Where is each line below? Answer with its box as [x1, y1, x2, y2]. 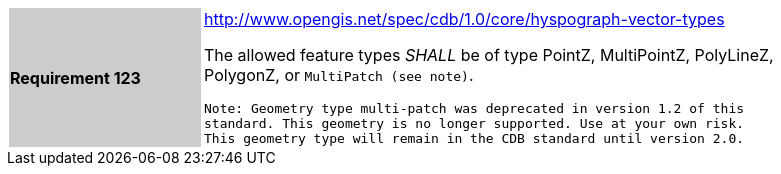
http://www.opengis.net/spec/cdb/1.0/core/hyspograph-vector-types [204, 9, 725, 29]
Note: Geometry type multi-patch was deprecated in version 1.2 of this [204, 101, 745, 116]
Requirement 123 [10, 67, 141, 88]
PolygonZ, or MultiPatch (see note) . [204, 65, 474, 85]
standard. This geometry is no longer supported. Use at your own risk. [204, 116, 745, 131]
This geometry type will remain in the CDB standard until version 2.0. [204, 131, 745, 146]
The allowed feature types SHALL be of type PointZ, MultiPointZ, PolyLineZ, [204, 45, 774, 65]
